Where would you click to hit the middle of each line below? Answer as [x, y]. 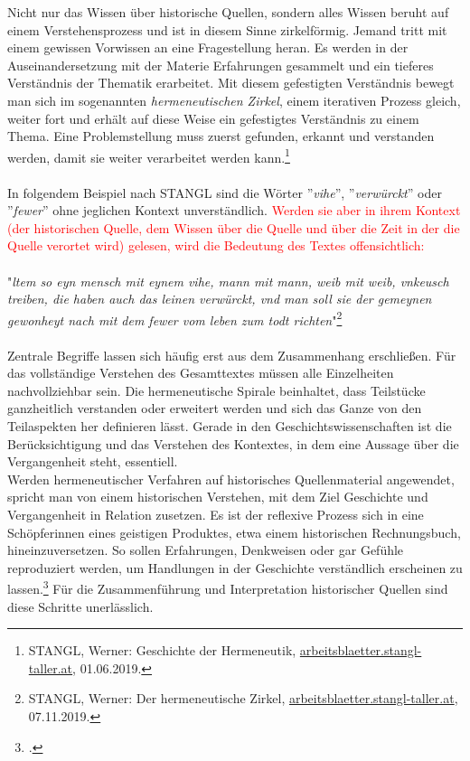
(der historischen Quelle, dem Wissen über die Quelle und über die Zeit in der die [234, 227]
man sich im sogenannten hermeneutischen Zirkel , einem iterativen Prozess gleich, [234, 100]
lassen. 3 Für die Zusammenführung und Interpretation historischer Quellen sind [228, 587]
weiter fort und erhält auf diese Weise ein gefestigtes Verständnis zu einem [213, 118]
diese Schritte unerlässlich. [80, 606]
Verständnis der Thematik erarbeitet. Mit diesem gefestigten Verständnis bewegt [231, 83]
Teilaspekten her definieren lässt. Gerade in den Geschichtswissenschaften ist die [230, 425]
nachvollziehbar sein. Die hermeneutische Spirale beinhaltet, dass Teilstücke [216, 390]
